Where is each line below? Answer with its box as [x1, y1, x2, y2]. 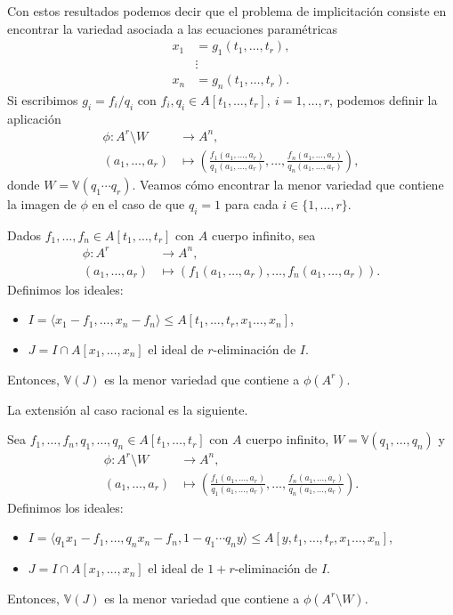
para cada [224, 194, 279, 213]
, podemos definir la [329, 90, 438, 109]
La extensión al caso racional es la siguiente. [7, 400, 248, 418]
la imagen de [7, 194, 77, 213]
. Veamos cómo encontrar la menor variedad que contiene [132, 174, 444, 193]
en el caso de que [92, 194, 185, 213]
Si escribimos [7, 90, 78, 109]
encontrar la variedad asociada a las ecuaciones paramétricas [7, 19, 338, 37]
